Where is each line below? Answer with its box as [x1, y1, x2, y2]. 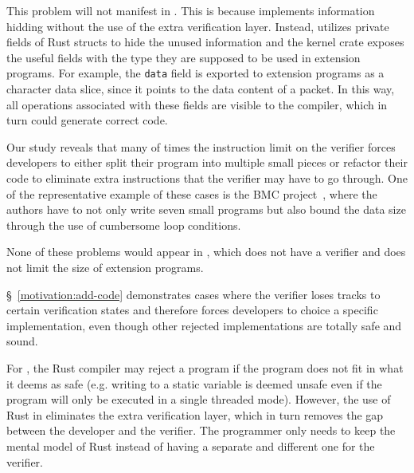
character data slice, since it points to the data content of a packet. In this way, [6, 81, 395, 97]
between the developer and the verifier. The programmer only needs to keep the [6, 422, 396, 439]
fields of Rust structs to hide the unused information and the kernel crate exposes [6, 34, 404, 50]
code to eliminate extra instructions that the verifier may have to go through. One [6, 170, 408, 186]
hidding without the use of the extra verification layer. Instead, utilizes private [6, 18, 389, 34]
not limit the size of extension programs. [6, 258, 204, 275]
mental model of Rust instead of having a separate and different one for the [6, 437, 375, 454]
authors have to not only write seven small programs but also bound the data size [6, 201, 406, 218]
